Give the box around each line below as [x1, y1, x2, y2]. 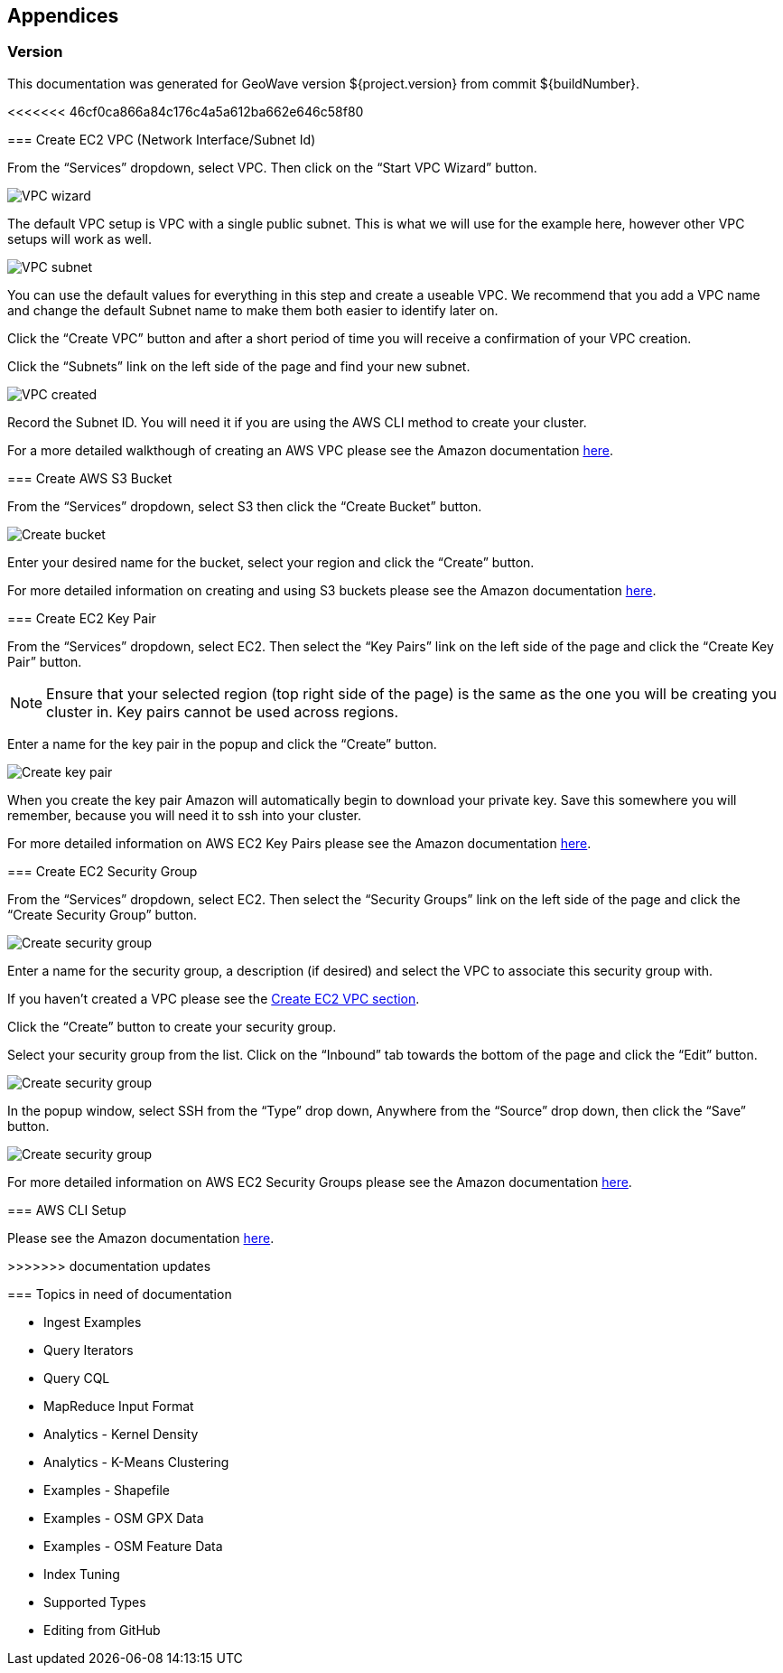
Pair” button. [7, 653, 82, 669]
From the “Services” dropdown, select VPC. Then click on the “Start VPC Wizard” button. [7, 159, 537, 175]
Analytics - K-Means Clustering [43, 1453, 229, 1470]
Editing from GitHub [43, 1622, 161, 1638]
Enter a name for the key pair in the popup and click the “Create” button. [7, 735, 437, 752]
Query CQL [43, 1369, 110, 1386]
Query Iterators [43, 1341, 134, 1358]
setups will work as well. [7, 230, 152, 247]
